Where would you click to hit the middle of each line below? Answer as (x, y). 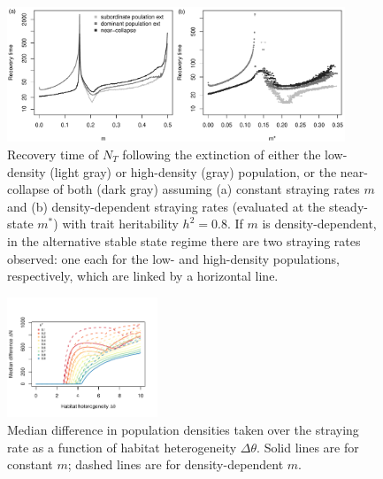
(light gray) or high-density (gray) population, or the (193, 171)
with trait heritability (120, 224)
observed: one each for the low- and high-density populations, (173, 258)
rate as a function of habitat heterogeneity (122, 447)
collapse (28, 189)
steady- (348, 206)
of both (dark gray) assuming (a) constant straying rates (207, 189)
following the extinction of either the (222, 154)
